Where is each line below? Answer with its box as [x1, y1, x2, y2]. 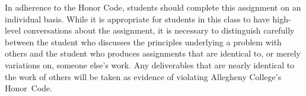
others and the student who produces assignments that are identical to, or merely [5, 47, 301, 59]
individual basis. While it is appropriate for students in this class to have [5, 12, 270, 25]
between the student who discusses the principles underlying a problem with [5, 35, 282, 48]
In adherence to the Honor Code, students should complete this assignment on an [5, 1, 301, 13]
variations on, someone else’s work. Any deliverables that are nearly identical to [5, 58, 295, 71]
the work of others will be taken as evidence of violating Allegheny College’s [5, 70, 282, 82]
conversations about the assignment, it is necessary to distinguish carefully [23, 24, 295, 37]
